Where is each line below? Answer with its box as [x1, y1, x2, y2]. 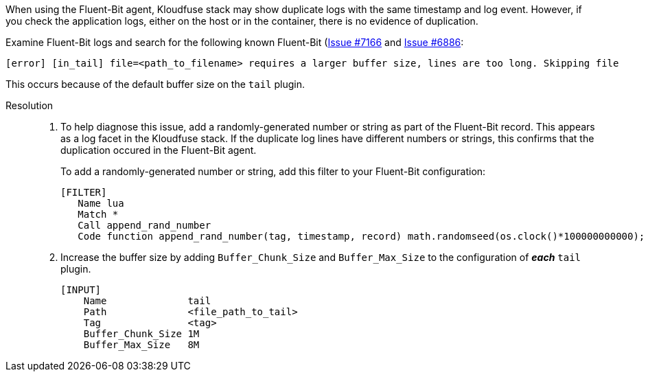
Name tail [83, 295, 211, 306]
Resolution [5, 100, 54, 111]
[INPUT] [60, 284, 102, 295]
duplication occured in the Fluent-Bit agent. [60, 144, 257, 156]
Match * [78, 209, 119, 220]
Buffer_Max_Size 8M [83, 339, 200, 350]
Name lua [78, 198, 124, 209]
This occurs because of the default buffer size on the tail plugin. [5, 78, 305, 90]
